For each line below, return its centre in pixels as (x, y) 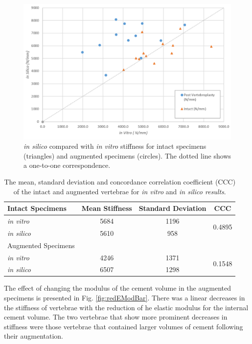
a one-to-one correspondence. (67, 165)
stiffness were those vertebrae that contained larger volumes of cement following (124, 326)
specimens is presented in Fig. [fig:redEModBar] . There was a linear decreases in (125, 298)
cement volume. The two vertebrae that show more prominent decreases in (116, 317)
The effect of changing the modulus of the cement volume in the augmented (117, 288)
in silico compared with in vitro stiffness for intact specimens (115, 146)
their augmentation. (34, 336)
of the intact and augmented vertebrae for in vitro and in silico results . (120, 191)
